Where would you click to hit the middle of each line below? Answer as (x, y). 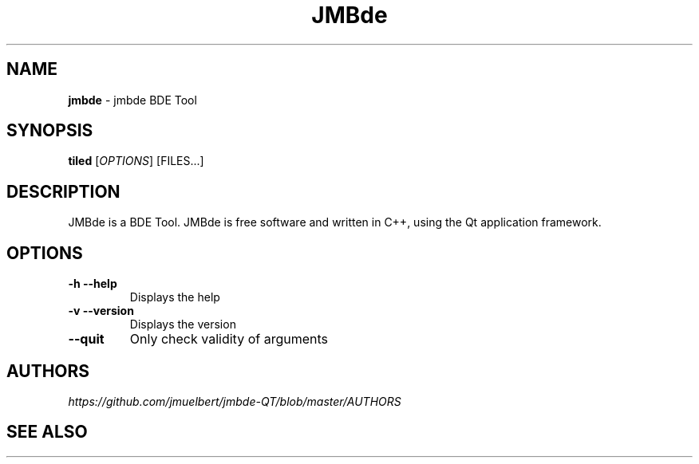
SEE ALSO (47, 432)
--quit (86, 339)
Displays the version (183, 324)
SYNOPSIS (50, 131)
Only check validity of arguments (229, 339)
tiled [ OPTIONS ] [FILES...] (136, 161)
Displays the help (175, 297)
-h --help (93, 284)
